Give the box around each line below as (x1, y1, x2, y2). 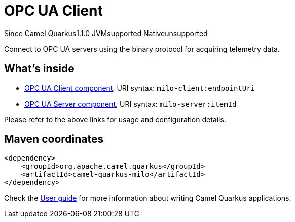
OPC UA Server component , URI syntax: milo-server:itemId (24, 99, 237, 108)
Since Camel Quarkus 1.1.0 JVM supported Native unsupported (4, 28, 208, 38)
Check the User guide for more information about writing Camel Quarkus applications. (4, 194, 291, 203)
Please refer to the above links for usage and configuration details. (4, 115, 226, 124)
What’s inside (4, 62, 75, 75)
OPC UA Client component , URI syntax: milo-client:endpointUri (24, 83, 255, 92)
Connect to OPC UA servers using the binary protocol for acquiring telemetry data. (4, 44, 280, 53)
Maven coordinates (4, 133, 104, 146)
